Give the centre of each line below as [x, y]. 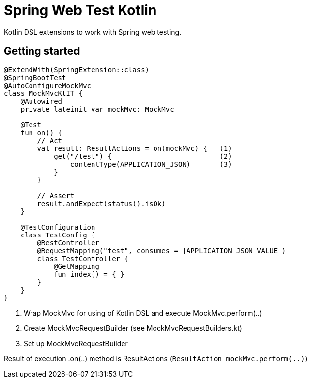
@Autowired [41, 101]
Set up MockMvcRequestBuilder [76, 343]
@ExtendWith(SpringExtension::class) [77, 70]
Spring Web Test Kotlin [80, 10]
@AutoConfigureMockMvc [48, 85]
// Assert [56, 195]
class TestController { [83, 258]
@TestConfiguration [58, 227]
